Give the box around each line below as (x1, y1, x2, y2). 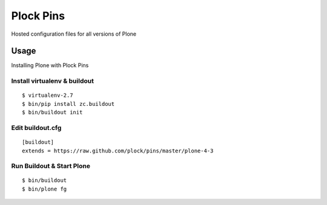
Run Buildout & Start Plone (11, 162, 91, 171)
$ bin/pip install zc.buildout (22, 100, 115, 107)
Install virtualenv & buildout (11, 77, 94, 85)
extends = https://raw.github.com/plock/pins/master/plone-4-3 (22, 147, 214, 154)
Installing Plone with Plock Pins (11, 62, 89, 69)
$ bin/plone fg (22, 185, 67, 192)
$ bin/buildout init (22, 109, 83, 116)
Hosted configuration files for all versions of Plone (11, 30, 136, 37)
